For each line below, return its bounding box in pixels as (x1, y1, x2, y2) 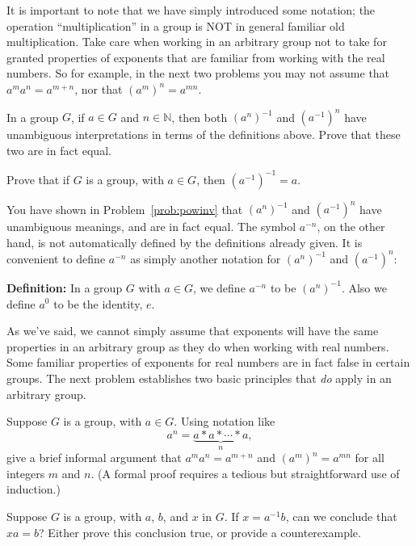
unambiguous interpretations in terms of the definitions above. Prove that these (6, 126, 401, 143)
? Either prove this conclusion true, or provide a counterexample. (39, 523, 361, 540)
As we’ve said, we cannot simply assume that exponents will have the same (6, 322, 379, 339)
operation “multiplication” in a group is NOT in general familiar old (6, 17, 345, 34)
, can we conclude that (285, 507, 397, 524)
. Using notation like (174, 413, 275, 430)
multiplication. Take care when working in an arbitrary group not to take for (6, 33, 387, 50)
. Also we (341, 279, 387, 296)
